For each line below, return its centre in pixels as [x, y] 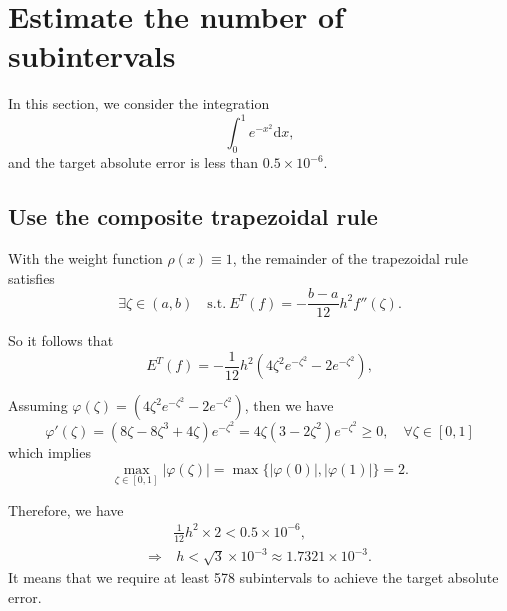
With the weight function [85, 258]
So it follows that [61, 340]
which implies [49, 451]
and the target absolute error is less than [133, 162]
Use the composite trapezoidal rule [193, 216]
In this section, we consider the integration [139, 103]
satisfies [31, 277]
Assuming [38, 405]
